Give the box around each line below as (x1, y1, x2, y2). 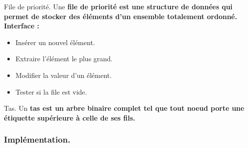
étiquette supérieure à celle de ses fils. (4, 112, 135, 123)
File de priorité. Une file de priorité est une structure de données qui (4, 1, 233, 11)
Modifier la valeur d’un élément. (15, 70, 112, 80)
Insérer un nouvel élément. (15, 37, 95, 47)
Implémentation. (4, 133, 71, 146)
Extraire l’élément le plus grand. (15, 53, 113, 64)
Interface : (4, 21, 39, 31)
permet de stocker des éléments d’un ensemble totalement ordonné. (4, 11, 237, 21)
